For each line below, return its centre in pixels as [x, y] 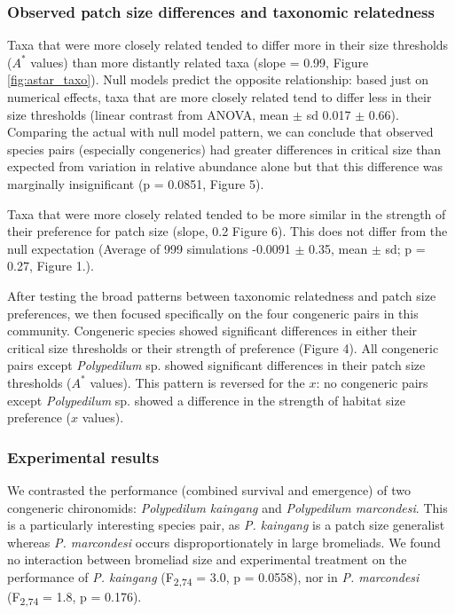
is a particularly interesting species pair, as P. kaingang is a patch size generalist [226, 525]
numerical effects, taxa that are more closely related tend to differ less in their [220, 97]
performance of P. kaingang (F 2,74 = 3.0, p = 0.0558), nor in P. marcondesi [213, 578]
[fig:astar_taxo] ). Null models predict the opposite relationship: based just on [218, 79]
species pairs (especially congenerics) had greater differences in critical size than [224, 149]
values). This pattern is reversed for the [197, 382]
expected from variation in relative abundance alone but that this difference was [225, 166]
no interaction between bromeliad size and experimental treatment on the [207, 559]
